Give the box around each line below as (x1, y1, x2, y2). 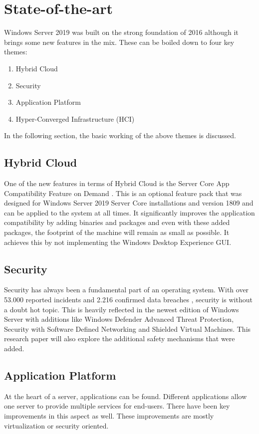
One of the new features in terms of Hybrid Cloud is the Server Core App (4, 178, 230, 189)
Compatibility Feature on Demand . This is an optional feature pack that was (4, 188, 242, 198)
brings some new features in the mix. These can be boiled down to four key (4, 36, 235, 47)
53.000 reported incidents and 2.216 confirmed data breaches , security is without (4, 294, 253, 305)
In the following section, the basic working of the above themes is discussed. (4, 130, 236, 141)
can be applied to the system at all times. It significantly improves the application (4, 207, 255, 217)
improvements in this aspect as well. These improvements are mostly (4, 410, 214, 421)
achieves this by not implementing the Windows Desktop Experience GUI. (4, 236, 232, 247)
